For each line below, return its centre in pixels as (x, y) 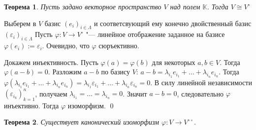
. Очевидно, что (66, 46)
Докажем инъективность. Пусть (51, 62)
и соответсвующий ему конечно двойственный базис (173, 23)
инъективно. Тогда (32, 105)
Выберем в (20, 23)
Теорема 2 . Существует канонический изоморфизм (81, 122)
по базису (116, 72)
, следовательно (200, 93)
